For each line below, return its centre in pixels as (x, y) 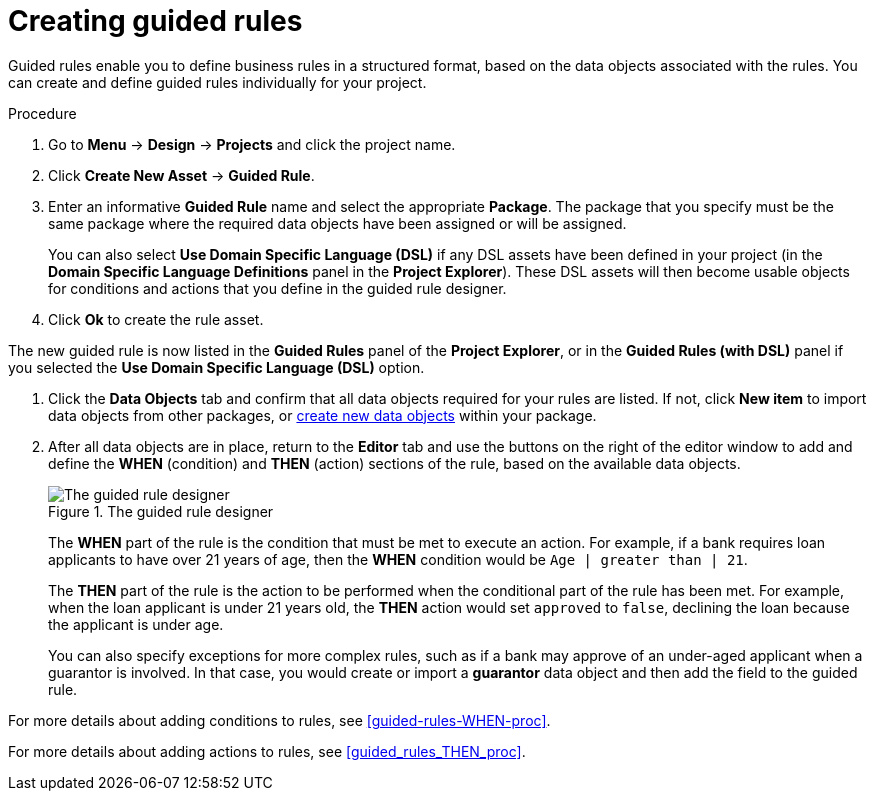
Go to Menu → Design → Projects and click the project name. (252, 144)
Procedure (42, 113)
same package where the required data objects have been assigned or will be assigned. (337, 223)
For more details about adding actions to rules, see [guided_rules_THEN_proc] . (267, 751)
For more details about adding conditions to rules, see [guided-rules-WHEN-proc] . (279, 720)
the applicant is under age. (136, 624)
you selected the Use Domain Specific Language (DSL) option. (216, 367)
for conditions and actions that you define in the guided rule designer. (277, 288)
